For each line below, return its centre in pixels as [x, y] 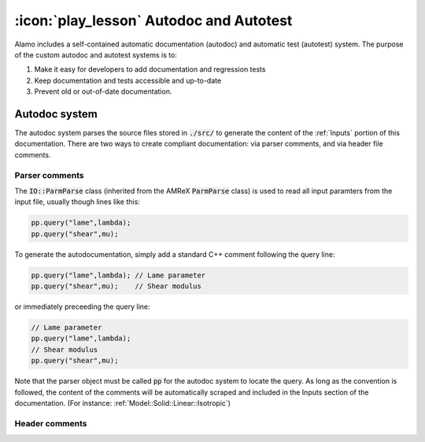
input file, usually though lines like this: [78, 202]
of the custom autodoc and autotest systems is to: [96, 54]
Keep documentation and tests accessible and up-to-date [128, 80]
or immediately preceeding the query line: [82, 306]
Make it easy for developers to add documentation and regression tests [150, 69]
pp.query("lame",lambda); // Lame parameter [118, 275]
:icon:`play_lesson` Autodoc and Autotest [153, 20]
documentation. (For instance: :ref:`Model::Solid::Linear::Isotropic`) [123, 403]
